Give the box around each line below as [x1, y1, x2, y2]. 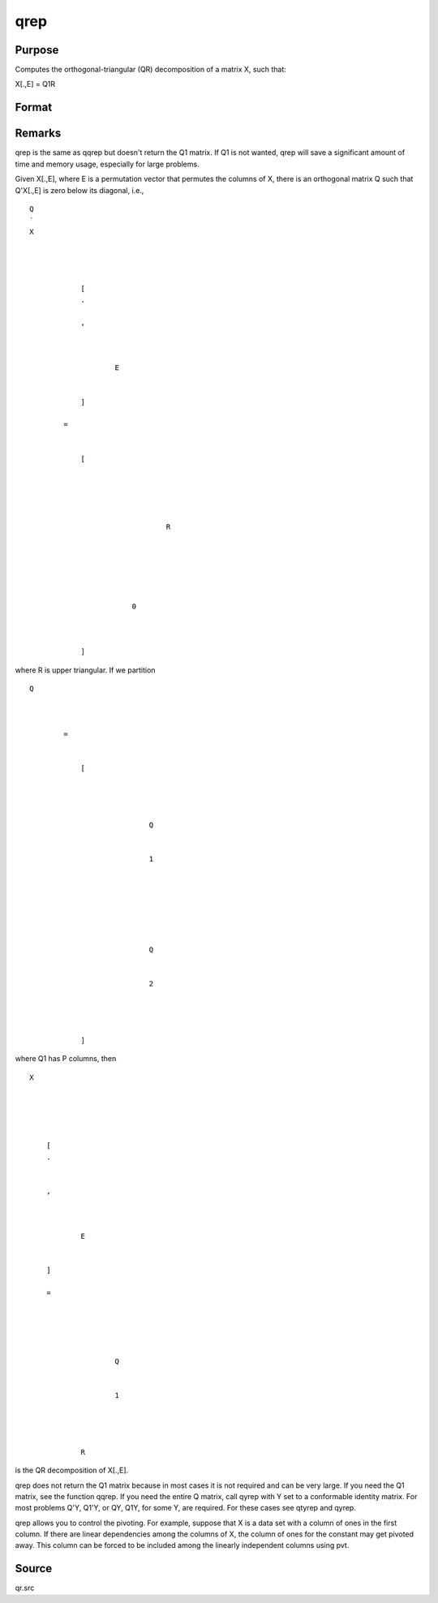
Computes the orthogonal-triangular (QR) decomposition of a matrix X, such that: [15, 65, 287, 75]
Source [15, 1562, 53, 1575]
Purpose [15, 43, 59, 57]
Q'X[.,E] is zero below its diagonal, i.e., [15, 185, 144, 195]
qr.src [15, 1583, 35, 1593]
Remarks [15, 127, 62, 140]
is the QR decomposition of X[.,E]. [15, 1465, 129, 1476]
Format [15, 101, 53, 114]
